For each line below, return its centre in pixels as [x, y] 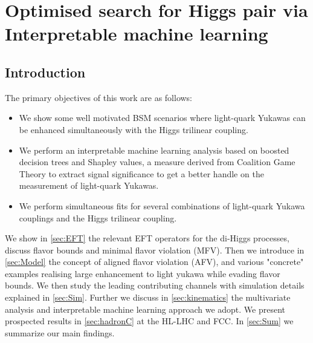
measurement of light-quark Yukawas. [89, 185]
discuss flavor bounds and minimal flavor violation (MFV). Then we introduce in [155, 250]
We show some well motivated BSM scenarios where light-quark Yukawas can [162, 118]
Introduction [45, 72]
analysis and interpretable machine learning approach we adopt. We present [145, 309]
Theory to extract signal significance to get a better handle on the [141, 173]
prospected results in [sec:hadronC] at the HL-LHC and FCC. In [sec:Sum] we [149, 321]
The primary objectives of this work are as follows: [99, 97]
